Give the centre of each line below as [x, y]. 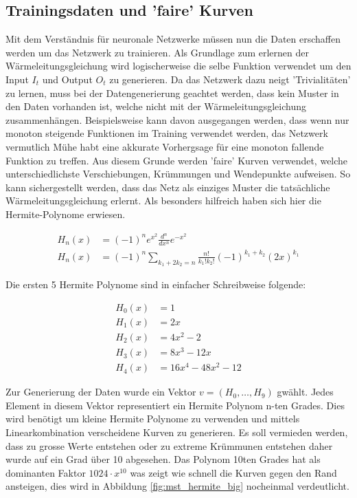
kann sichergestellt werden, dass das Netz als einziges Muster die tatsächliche [168, 187]
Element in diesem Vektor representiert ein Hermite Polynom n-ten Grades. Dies [175, 405]
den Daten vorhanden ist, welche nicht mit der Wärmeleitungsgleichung [156, 106]
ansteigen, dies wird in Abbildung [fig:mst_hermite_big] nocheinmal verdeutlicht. [177, 486]
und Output [67, 79]
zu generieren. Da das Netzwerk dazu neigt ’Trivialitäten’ [230, 79]
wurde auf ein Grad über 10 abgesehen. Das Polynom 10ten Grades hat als [163, 459]
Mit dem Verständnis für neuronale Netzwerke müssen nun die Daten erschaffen [173, 39]
